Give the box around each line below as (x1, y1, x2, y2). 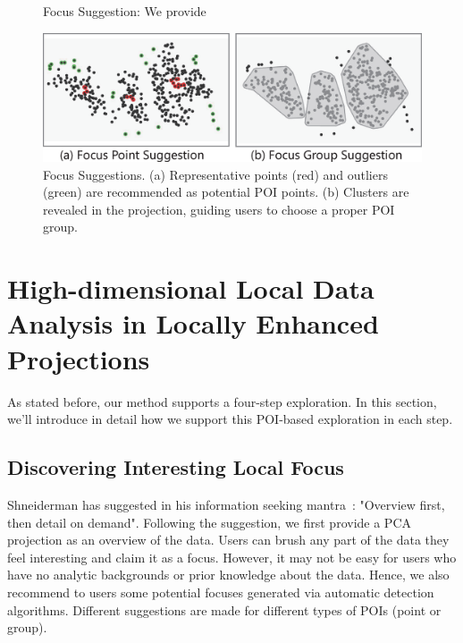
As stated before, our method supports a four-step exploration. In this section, (7, 392, 437, 410)
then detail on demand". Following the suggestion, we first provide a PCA (7, 512, 412, 531)
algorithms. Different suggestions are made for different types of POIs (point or (7, 600, 442, 619)
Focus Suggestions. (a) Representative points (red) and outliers (43, 165, 388, 183)
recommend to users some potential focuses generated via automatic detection (7, 582, 434, 601)
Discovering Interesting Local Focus (7, 453, 344, 481)
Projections (7, 340, 150, 376)
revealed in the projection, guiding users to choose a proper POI (43, 199, 395, 218)
